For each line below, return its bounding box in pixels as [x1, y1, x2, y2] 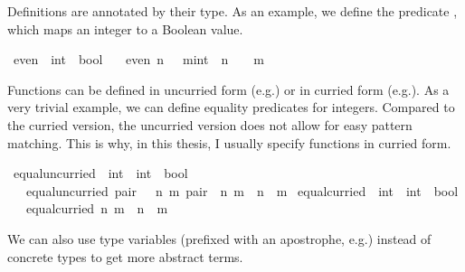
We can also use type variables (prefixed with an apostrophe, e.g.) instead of [7, 229, 432, 248]
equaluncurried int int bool [13, 164, 188, 183]
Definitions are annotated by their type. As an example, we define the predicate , [7, 2, 458, 20]
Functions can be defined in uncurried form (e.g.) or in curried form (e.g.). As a [7, 80, 450, 98]
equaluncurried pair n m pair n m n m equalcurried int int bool [25, 181, 459, 200]
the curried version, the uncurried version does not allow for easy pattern [7, 115, 413, 134]
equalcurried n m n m [25, 199, 168, 218]
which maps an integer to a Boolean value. [7, 19, 243, 38]
